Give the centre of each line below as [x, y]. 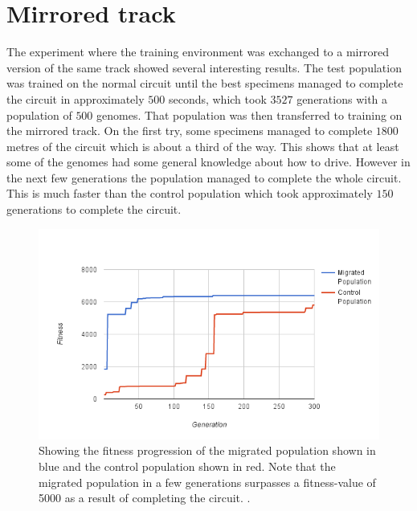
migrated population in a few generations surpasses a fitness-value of [207, 482]
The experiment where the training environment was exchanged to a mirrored [198, 52]
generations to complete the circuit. [94, 209]
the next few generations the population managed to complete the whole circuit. [204, 177]
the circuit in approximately [76, 98]
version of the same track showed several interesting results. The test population [204, 67]
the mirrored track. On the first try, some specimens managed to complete [190, 131]
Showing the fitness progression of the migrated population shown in [207, 450]
